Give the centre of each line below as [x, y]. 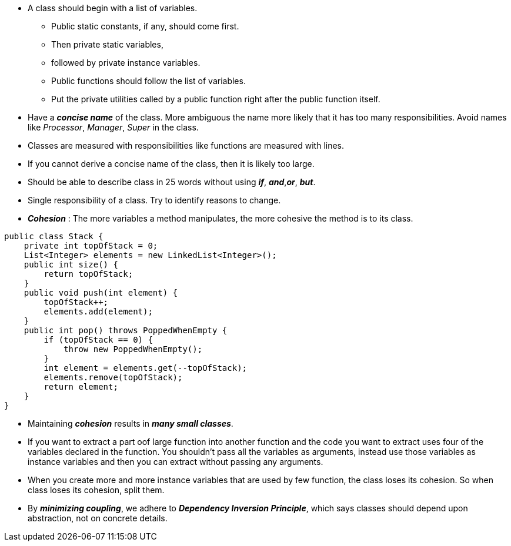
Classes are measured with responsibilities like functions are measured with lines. [186, 145]
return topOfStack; [88, 274]
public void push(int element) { [101, 293]
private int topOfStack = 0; [91, 246]
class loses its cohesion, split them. [96, 490]
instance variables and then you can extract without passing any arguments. [176, 462]
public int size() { [71, 264]
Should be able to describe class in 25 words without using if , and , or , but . [172, 182]
